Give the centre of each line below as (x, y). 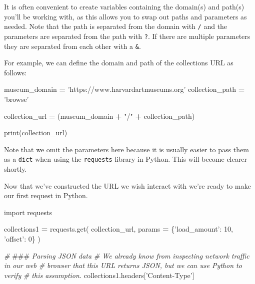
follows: (15, 72)
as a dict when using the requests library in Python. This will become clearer (125, 159)
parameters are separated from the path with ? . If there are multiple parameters (127, 36)
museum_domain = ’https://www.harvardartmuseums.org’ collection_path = (124, 89)
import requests (28, 212)
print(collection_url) (36, 133)
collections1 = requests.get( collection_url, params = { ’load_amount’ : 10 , (118, 229)
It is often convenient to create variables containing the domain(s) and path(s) (124, 6)
